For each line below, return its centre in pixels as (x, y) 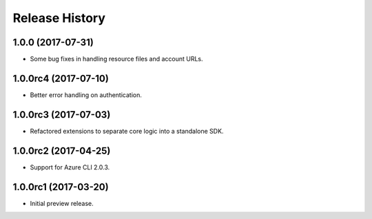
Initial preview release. (62, 203)
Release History (59, 18)
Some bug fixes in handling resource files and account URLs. (116, 59)
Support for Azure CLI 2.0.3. (70, 167)
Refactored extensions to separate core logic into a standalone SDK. (127, 131)
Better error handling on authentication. (86, 95)
